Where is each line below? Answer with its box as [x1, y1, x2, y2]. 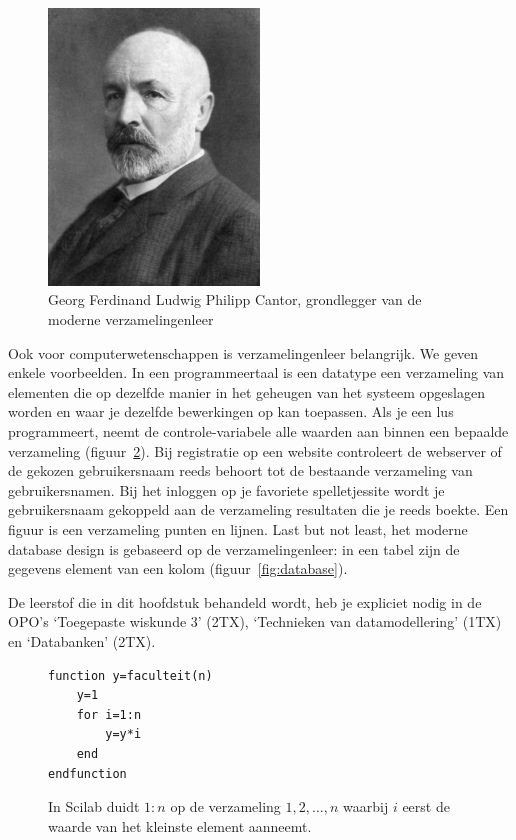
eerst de [402, 796, 450, 817]
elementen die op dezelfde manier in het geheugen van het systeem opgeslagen [8, 381, 485, 402]
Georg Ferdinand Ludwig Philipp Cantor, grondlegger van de [48, 289, 422, 310]
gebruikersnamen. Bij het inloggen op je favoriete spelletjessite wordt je [8, 479, 445, 500]
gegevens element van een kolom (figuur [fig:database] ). [8, 558, 348, 579]
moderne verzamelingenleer [48, 309, 214, 330]
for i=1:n [76, 707, 142, 722]
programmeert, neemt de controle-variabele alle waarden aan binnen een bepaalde [8, 421, 509, 442]
